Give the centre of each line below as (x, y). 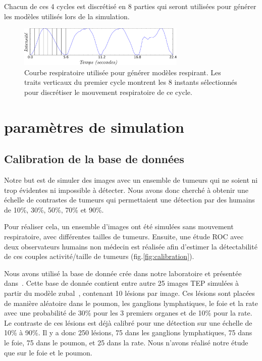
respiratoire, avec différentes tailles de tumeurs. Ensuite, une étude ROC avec (124, 237)
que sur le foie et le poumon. (48, 352)
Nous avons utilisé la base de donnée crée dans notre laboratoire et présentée (123, 273)
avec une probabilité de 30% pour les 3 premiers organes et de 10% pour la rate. (128, 313)
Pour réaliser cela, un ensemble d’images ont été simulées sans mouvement (119, 226)
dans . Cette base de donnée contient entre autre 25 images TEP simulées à (122, 283)
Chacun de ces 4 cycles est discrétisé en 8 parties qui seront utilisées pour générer (130, 6)
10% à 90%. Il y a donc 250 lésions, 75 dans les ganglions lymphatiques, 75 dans (128, 332)
